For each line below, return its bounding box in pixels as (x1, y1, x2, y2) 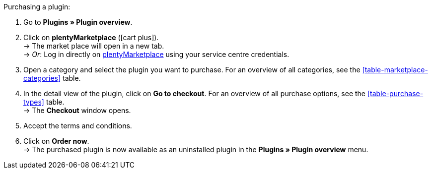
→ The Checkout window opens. (23, 106, 131, 115)
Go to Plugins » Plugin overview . (23, 18, 133, 26)
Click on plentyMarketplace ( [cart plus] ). (23, 33, 159, 42)
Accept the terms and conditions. (23, 121, 132, 130)
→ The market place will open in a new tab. (23, 42, 164, 50)
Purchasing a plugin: (3, 2, 71, 11)
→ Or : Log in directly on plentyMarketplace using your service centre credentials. (23, 50, 289, 58)
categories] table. (23, 74, 81, 82)
